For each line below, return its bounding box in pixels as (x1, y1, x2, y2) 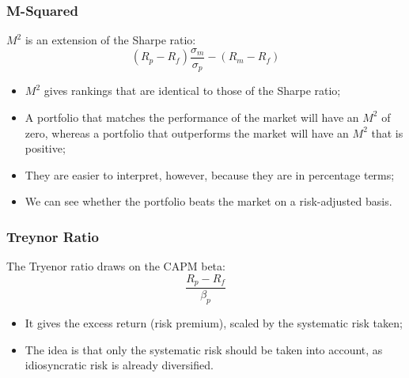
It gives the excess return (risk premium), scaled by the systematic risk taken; (25, 314, 403, 331)
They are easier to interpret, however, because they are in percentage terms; (25, 166, 395, 183)
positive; (25, 140, 66, 157)
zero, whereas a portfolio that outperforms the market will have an (25, 124, 349, 141)
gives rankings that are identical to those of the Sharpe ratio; (44, 82, 341, 99)
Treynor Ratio (6, 226, 99, 246)
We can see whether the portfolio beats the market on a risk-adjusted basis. (25, 193, 392, 210)
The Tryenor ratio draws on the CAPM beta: (6, 258, 225, 274)
